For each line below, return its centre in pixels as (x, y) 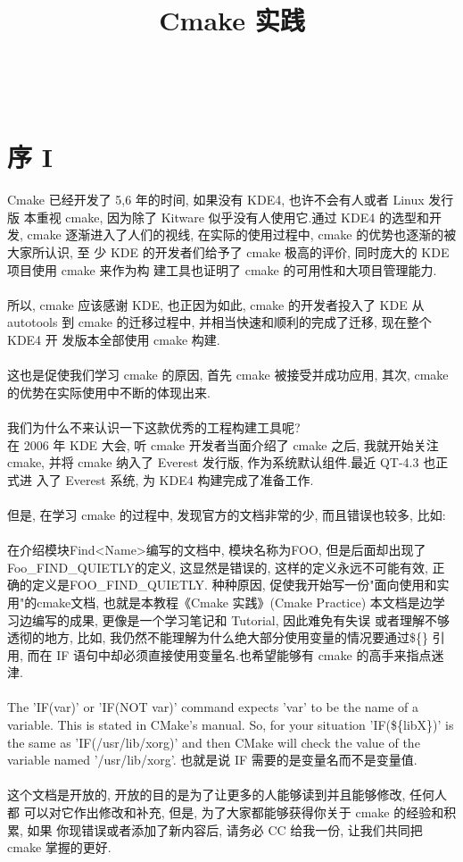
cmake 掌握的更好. (59, 847)
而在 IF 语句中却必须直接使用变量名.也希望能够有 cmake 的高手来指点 (229, 654)
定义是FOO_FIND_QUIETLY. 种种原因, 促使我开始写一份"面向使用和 (234, 585)
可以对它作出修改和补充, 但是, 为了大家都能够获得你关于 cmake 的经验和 (234, 812)
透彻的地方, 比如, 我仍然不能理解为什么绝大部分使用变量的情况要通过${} (218, 637)
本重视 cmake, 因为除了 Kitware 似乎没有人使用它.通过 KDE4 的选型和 (226, 217)
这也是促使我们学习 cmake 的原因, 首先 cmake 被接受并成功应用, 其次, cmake (228, 375)
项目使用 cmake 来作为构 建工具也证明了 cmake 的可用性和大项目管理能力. (222, 269)
